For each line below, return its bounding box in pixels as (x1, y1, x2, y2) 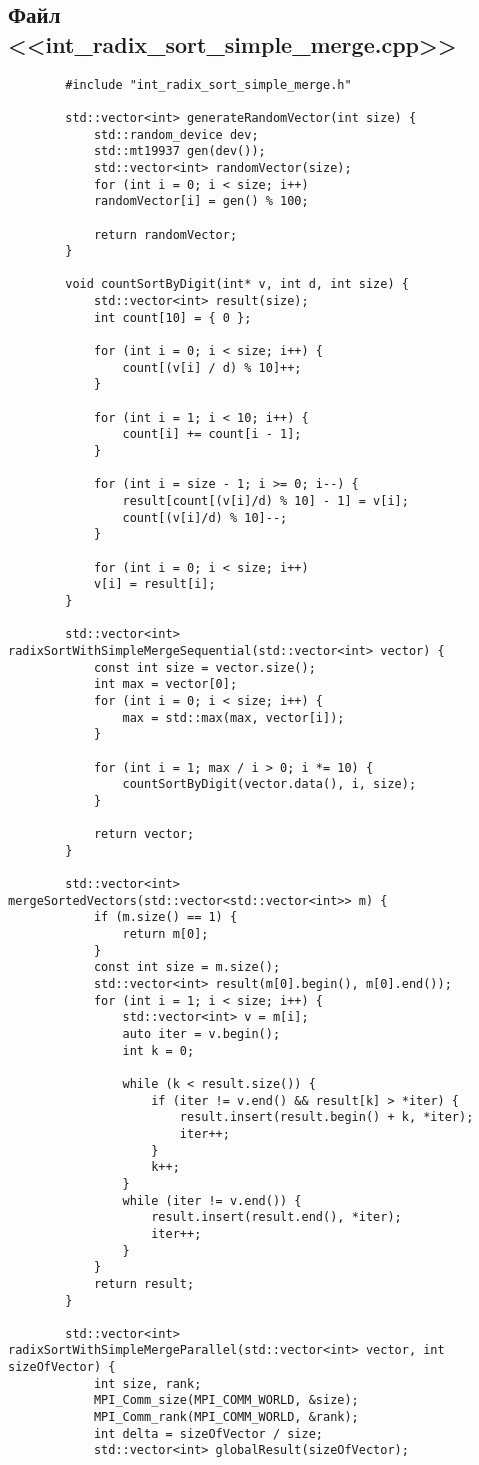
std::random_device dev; (93, 127, 259, 142)
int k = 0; (122, 1043, 195, 1058)
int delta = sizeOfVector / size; (93, 1426, 323, 1441)
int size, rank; (93, 1376, 202, 1391)
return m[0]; (122, 927, 209, 942)
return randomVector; (93, 227, 238, 242)
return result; (93, 1276, 195, 1291)
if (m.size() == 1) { (93, 910, 238, 925)
